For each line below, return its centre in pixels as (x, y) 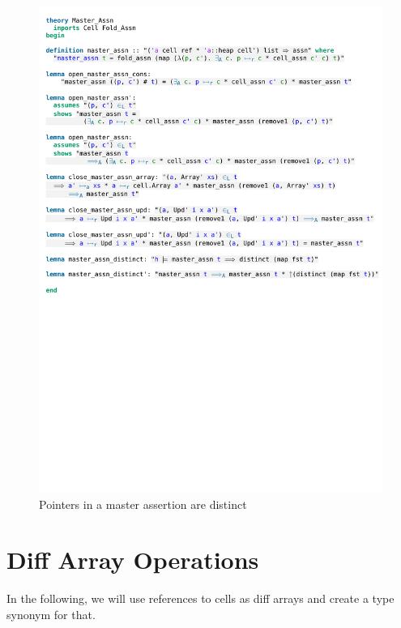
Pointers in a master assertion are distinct (143, 504)
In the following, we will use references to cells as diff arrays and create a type (200, 598)
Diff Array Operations (133, 560)
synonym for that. (51, 614)
